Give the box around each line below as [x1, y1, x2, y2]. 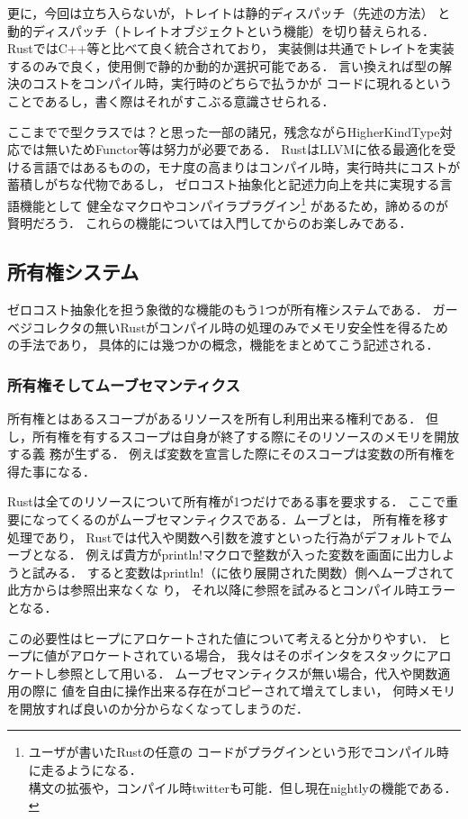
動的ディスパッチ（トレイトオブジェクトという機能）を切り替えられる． [7, 21, 436, 40]
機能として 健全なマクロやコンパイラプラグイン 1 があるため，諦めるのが [19, 193, 449, 214]
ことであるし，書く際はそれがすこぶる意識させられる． [7, 91, 335, 110]
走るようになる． [40, 760, 142, 779]
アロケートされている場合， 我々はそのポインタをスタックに [69, 646, 427, 665]
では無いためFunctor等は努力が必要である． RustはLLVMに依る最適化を [19, 140, 444, 159]
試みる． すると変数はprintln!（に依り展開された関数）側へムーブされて [31, 562, 454, 581]
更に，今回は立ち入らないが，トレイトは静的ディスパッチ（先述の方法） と [7, 4, 451, 22]
